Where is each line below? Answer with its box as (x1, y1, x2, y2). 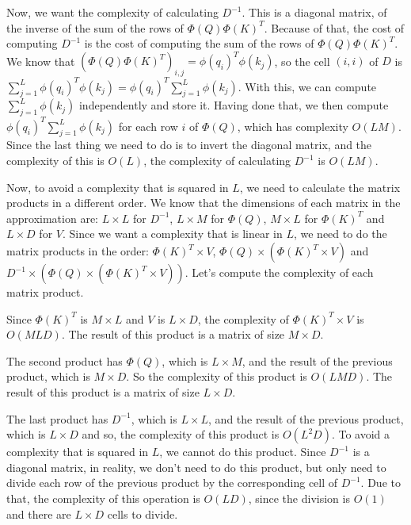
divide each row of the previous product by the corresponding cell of (6, 474, 338, 491)
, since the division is (248, 489, 350, 506)
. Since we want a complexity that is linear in (62, 225, 283, 242)
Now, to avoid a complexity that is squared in (6, 178, 229, 195)
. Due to (360, 474, 401, 491)
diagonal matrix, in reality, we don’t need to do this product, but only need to (6, 458, 386, 475)
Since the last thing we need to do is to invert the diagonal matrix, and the (6, 136, 372, 153)
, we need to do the (293, 225, 387, 242)
